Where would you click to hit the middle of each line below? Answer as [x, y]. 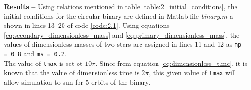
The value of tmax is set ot [43, 63]
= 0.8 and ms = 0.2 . [35, 54]
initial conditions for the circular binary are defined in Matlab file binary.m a [118, 16]
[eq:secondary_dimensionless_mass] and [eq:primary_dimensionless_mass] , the [122, 34]
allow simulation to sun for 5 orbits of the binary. [77, 82]
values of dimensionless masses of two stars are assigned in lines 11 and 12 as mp [123, 44]
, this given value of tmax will [192, 72]
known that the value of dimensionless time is [72, 72]
